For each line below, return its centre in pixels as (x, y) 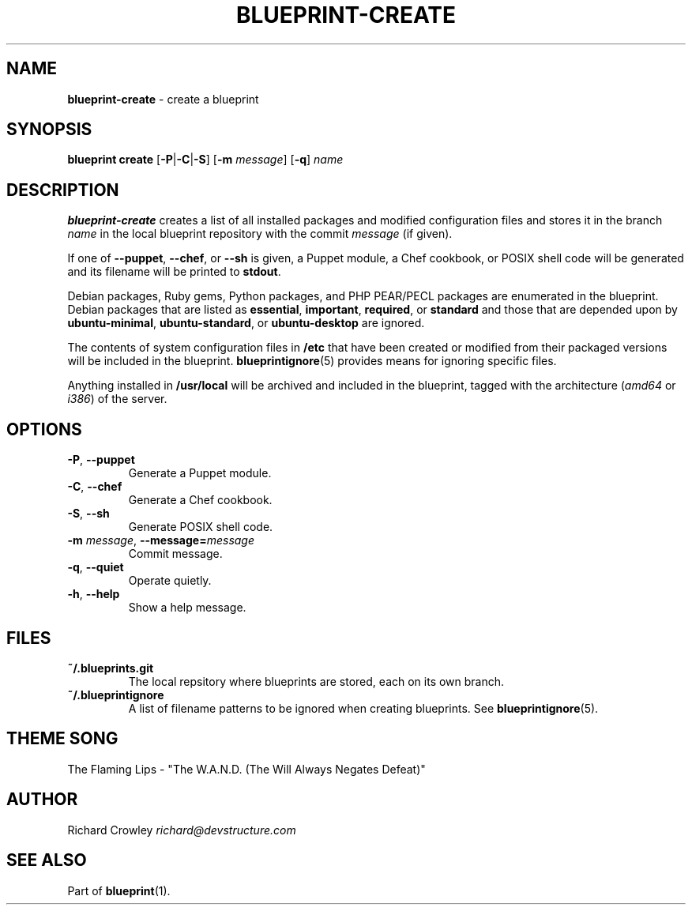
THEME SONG (62, 739)
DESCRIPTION (63, 190)
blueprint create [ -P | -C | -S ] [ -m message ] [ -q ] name (205, 160)
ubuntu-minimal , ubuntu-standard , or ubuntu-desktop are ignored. (246, 323)
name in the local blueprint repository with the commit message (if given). (260, 234)
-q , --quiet (96, 567)
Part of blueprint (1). (119, 890)
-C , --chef (95, 487)
